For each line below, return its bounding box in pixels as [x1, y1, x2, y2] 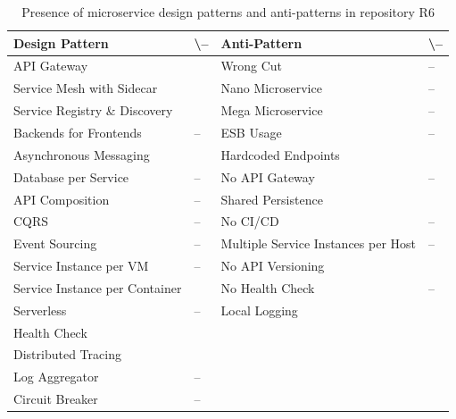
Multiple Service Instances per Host [220, 234, 417, 253]
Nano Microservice [220, 79, 322, 97]
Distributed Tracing [13, 345, 121, 364]
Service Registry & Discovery [13, 101, 173, 120]
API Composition [13, 189, 110, 208]
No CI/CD [220, 212, 279, 230]
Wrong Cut [220, 56, 283, 75]
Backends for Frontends [13, 122, 142, 141]
